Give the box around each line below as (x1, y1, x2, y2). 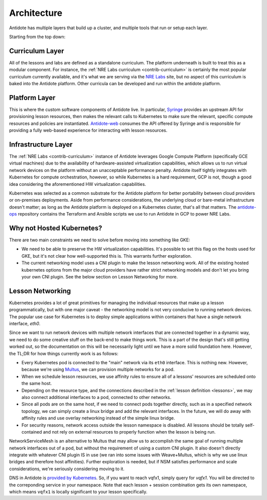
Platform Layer (9, 93, 56, 102)
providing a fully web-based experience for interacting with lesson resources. (9, 127, 168, 133)
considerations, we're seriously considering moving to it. (9, 466, 125, 472)
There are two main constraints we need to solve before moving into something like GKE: (9, 237, 190, 243)
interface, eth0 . (9, 321, 41, 327)
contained (21, 429, 42, 435)
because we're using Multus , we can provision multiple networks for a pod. (21, 367, 175, 373)
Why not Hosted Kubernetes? (9, 223, 102, 232)
